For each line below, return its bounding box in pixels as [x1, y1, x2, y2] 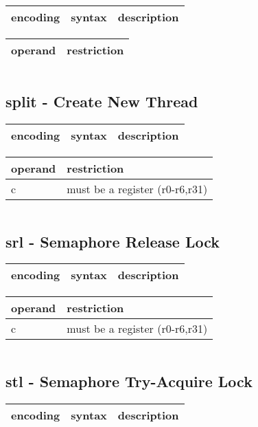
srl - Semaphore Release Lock [5, 230, 220, 252]
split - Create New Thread [5, 91, 198, 112]
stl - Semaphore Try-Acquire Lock [5, 370, 253, 391]
